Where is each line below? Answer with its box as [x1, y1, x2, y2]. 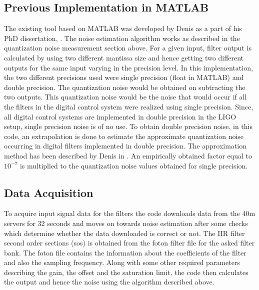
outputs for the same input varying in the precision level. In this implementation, [4, 62, 253, 72]
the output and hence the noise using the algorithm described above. [4, 276, 214, 287]
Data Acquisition [4, 184, 93, 200]
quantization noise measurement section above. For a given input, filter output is [4, 42, 251, 53]
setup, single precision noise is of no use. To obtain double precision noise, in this [4, 121, 252, 131]
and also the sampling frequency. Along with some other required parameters [4, 257, 240, 267]
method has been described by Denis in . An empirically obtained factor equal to [4, 150, 252, 160]
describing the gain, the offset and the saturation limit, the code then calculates [4, 266, 248, 277]
